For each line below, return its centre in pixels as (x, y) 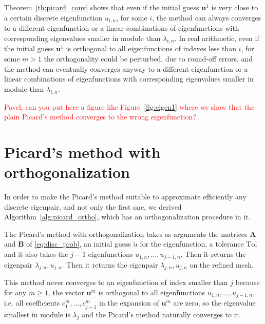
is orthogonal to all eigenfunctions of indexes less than (151, 48)
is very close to (235, 7)
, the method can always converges (207, 17)
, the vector (66, 292)
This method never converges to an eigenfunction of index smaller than (116, 282)
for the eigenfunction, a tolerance (192, 244)
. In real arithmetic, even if (217, 38)
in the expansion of (129, 303)
